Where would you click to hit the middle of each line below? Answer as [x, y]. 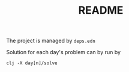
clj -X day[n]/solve [32, 63]
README [101, 10]
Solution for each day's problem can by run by [64, 52]
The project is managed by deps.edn [51, 41]
